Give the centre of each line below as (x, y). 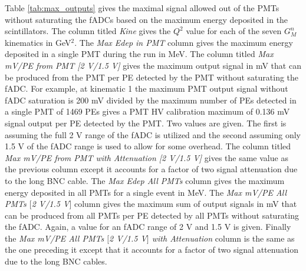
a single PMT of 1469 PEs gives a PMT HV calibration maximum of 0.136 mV (147, 111)
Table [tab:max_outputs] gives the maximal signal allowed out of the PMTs (142, 8)
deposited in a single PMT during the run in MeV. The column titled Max (139, 54)
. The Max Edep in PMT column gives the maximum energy (184, 42)
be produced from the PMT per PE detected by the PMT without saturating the (152, 77)
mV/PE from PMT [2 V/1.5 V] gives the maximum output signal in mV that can (153, 65)
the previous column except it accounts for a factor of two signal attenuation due (151, 169)
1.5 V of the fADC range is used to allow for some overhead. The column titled (148, 146)
